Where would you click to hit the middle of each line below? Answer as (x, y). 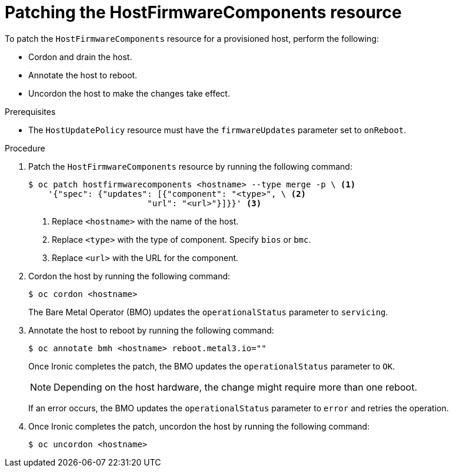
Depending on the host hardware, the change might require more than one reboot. (236, 387)
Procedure (25, 148)
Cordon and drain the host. (80, 57)
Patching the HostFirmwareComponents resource (203, 12)
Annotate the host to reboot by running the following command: (151, 330)
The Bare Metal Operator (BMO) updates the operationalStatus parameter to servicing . (208, 312)
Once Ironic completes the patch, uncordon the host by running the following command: (199, 426)
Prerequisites (30, 111)
